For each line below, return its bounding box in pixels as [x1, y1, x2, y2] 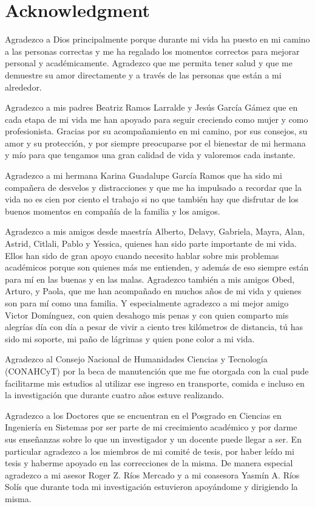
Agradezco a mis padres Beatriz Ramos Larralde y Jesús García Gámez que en [5, 101, 298, 114]
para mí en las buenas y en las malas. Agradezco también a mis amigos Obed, [5, 272, 295, 285]
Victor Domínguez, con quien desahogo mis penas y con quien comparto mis [5, 308, 289, 321]
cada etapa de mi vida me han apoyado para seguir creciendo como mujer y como [5, 112, 308, 125]
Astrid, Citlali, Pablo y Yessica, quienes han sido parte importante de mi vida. [5, 237, 297, 250]
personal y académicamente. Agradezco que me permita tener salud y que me [5, 57, 293, 69]
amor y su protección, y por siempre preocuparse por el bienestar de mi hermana [5, 136, 306, 149]
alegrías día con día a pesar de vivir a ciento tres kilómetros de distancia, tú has [5, 320, 303, 333]
